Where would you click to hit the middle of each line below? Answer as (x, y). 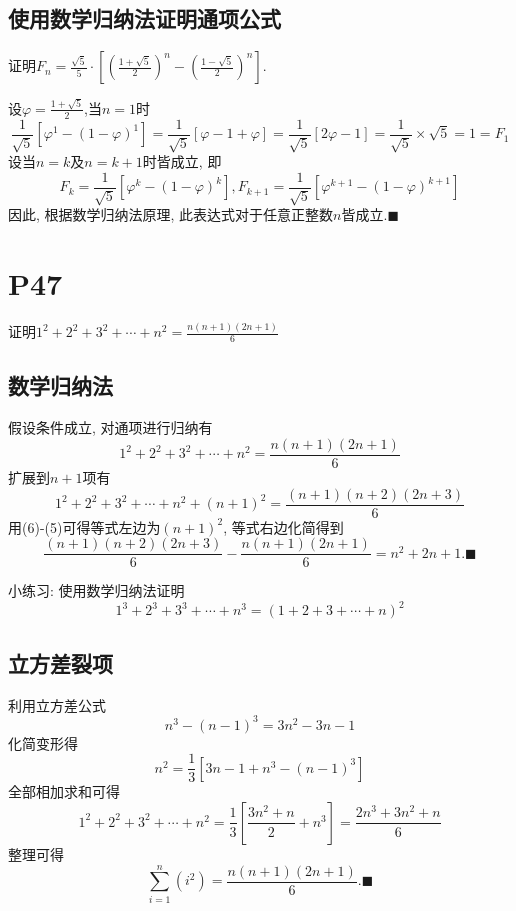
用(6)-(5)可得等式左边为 (84, 526)
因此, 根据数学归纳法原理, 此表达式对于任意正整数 (171, 214)
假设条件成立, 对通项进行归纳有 (110, 427)
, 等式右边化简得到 (283, 526)
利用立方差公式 (57, 704)
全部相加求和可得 (64, 791)
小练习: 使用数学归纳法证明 (96, 590)
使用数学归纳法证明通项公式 (144, 18)
